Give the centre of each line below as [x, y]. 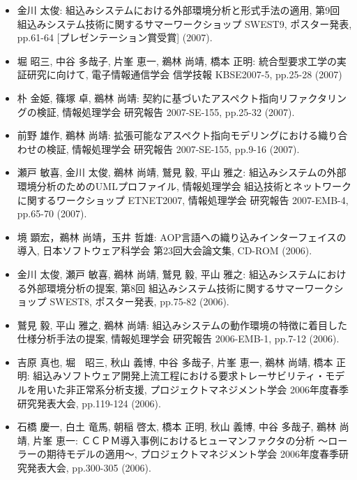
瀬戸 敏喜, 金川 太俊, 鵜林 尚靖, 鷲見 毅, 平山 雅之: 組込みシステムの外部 [182, 172]
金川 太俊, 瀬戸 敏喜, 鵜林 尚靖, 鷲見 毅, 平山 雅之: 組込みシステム [167, 274]
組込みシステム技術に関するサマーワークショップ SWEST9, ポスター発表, [184, 23]
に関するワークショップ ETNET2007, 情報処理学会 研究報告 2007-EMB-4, [183, 199]
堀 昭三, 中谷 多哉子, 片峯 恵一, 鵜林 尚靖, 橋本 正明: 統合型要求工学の [177, 60]
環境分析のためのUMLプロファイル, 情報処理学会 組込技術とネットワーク [184, 186]
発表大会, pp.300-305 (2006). [89, 468]
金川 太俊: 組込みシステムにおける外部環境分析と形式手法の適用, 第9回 [178, 10]
